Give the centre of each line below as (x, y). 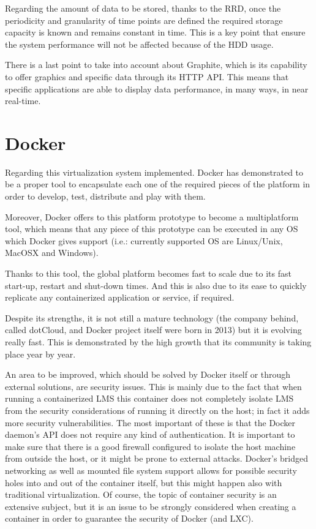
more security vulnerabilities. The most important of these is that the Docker (150, 422)
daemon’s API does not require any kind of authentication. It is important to (150, 434)
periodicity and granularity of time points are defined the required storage (144, 20)
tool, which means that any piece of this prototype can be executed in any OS (152, 229)
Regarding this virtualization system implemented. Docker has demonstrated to (154, 172)
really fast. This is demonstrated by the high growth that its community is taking (158, 342)
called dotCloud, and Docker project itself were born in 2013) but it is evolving (153, 330)
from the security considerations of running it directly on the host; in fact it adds (157, 410)
